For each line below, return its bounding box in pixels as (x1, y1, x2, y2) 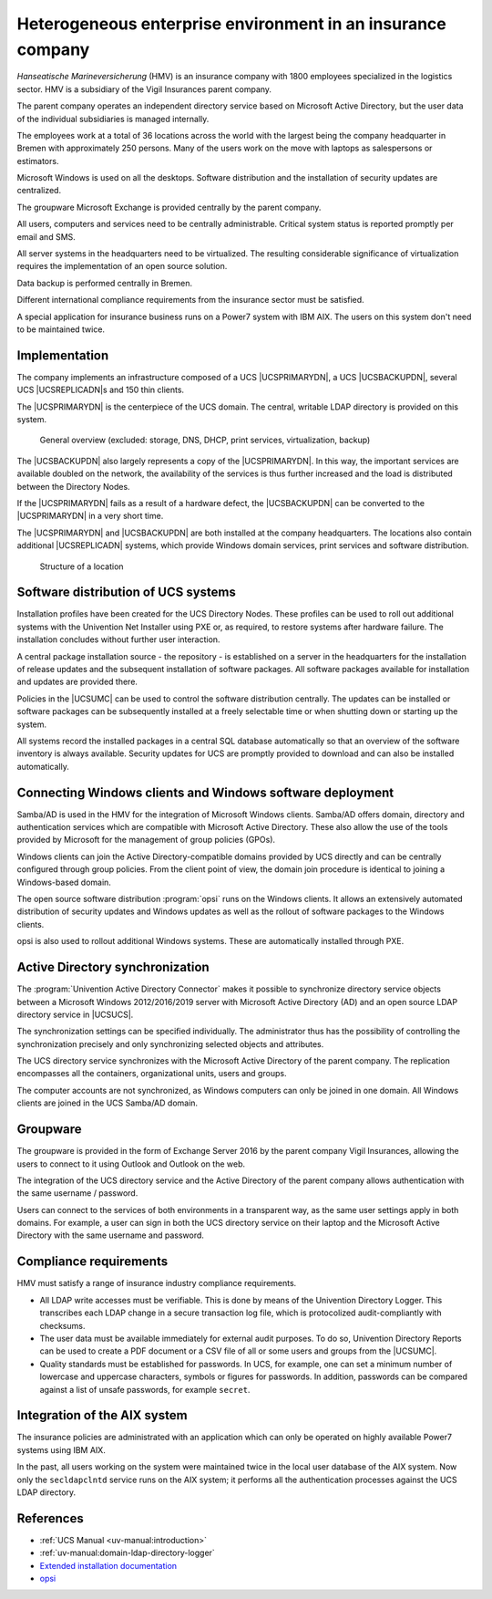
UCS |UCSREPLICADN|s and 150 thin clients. (16, 384, 185, 396)
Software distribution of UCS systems (16, 585, 237, 600)
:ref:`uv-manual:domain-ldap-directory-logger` (39, 1547, 216, 1559)
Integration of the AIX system (16, 1407, 188, 1423)
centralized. (16, 185, 62, 196)
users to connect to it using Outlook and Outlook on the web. (16, 1158, 246, 1169)
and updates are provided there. (16, 676, 138, 688)
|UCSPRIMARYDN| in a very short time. (16, 511, 164, 522)
